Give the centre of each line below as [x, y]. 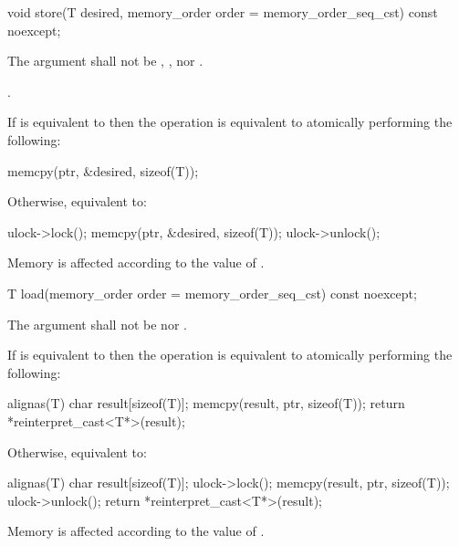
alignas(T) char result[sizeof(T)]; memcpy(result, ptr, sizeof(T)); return [206, 403]
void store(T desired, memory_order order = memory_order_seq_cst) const [223, 12]
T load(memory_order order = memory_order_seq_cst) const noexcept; [212, 293]
